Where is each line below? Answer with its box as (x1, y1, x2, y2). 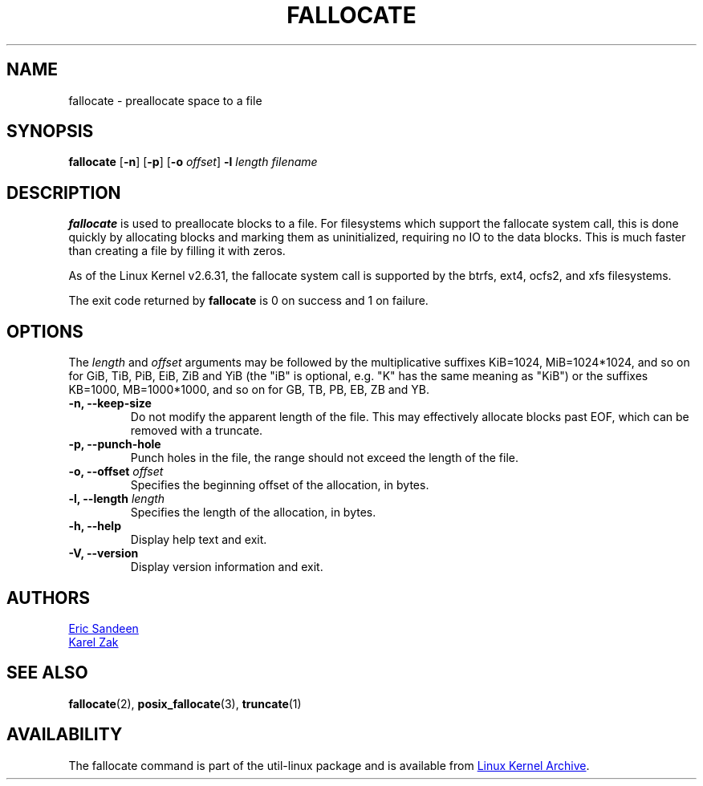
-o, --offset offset (68, 464, 164, 479)
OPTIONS (6, 321, 83, 342)
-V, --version (68, 546, 139, 561)
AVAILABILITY (6, 724, 123, 745)
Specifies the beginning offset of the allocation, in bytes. (130, 478, 429, 492)
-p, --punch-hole (68, 437, 161, 452)
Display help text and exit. (130, 533, 267, 547)
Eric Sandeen (68, 621, 139, 635)
